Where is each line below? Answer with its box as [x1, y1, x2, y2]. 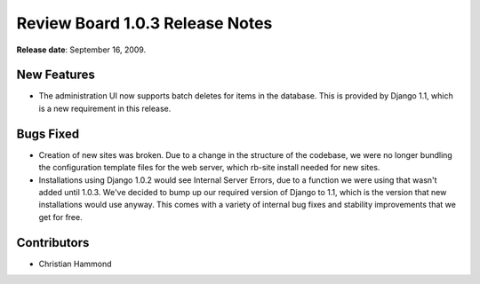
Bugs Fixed [16, 126, 80, 141]
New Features [16, 67, 95, 83]
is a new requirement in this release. [38, 103, 172, 114]
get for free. [38, 211, 84, 222]
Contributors [16, 235, 90, 250]
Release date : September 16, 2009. [16, 44, 147, 55]
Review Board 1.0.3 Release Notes [16, 13, 273, 33]
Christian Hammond [38, 258, 112, 269]
